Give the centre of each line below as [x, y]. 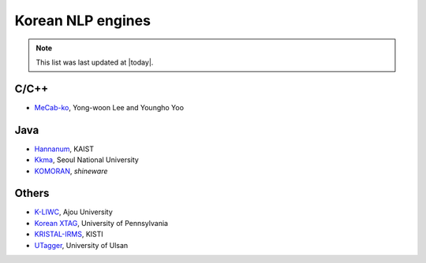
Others [32, 193]
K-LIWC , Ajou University [74, 212]
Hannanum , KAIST [64, 149]
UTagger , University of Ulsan [81, 245]
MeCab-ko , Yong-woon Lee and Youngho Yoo [109, 107]
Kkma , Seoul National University [87, 160]
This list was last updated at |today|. [95, 62]
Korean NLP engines [83, 20]
